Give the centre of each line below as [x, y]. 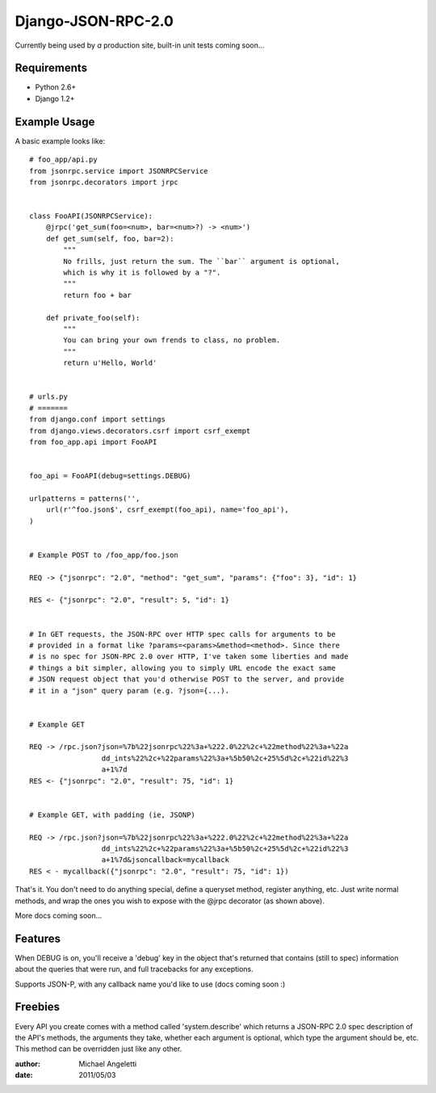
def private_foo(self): [93, 318]
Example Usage [55, 121]
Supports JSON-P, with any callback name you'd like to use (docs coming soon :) [150, 984]
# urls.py [48, 397]
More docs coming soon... [59, 915]
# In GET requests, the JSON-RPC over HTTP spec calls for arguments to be [182, 634]
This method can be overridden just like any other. [99, 1049]
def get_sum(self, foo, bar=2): [110, 239]
